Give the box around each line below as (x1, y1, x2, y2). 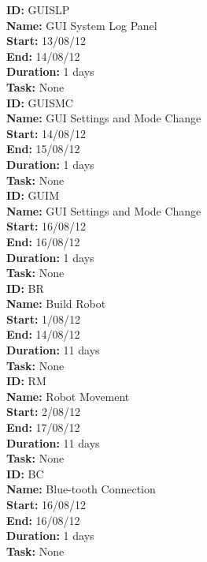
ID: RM (6, 373, 46, 389)
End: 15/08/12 (6, 140, 80, 157)
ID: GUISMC (6, 94, 73, 111)
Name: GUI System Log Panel (6, 17, 157, 33)
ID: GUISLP (6, 2, 70, 17)
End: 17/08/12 (6, 419, 80, 436)
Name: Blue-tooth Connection (6, 481, 156, 497)
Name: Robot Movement (6, 388, 130, 404)
